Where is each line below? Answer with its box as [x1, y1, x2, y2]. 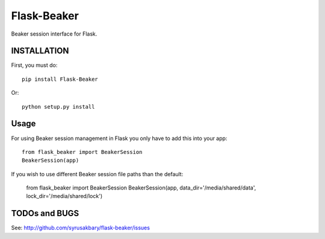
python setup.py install [22, 103, 95, 110]
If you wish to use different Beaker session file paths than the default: [11, 170, 184, 177]
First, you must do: [11, 62, 58, 69]
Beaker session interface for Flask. [11, 30, 97, 37]
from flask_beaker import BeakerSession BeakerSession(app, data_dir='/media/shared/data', [26, 184, 256, 191]
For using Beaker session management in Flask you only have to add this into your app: [11, 135, 227, 142]
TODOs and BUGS [11, 208, 79, 218]
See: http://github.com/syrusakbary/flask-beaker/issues [11, 224, 150, 232]
